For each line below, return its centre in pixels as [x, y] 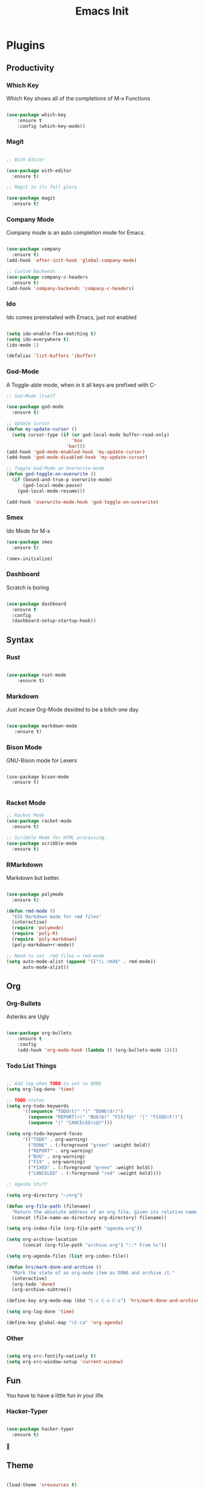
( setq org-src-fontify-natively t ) [51, 1356]
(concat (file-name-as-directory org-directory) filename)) [89, 1217]
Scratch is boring [28, 587]
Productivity [30, 68]
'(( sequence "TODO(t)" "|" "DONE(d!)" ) [73, 1112]
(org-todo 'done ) [34, 1284]
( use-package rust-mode [36, 675]
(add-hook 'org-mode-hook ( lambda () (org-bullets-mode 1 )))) [97, 1050]
